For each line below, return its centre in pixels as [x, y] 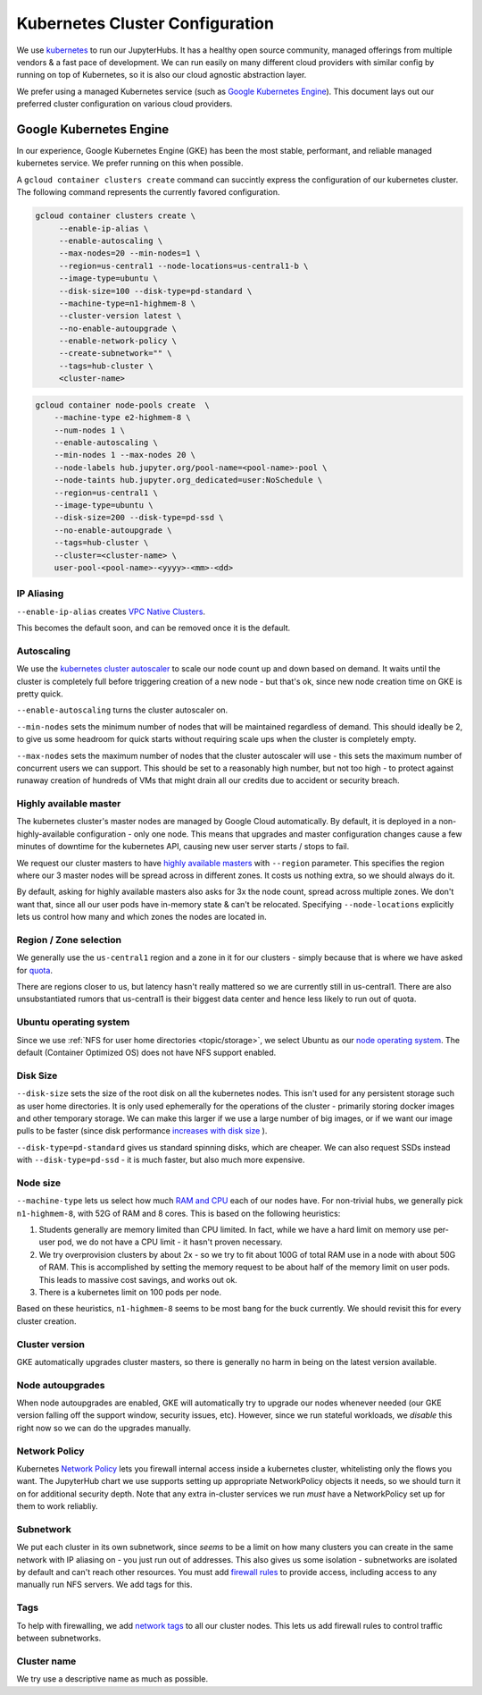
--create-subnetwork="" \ [116, 354]
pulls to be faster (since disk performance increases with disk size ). [142, 1131]
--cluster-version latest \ [120, 316]
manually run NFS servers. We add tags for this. [104, 1585]
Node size [39, 1183]
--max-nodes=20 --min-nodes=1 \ [129, 253]
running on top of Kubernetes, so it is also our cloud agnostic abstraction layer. [162, 75]
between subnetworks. [59, 1638]
